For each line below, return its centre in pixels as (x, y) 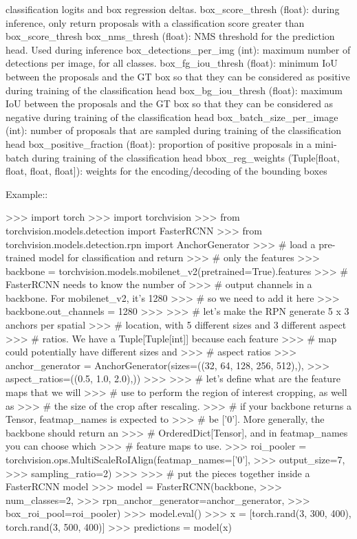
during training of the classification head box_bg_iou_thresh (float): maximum (174, 90)
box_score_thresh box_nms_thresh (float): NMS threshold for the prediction (170, 36)
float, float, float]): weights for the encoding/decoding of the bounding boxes (166, 171)
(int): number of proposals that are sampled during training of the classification (173, 130)
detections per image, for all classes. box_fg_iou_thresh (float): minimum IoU (172, 63)
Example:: (27, 194)
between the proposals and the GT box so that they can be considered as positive (178, 76)
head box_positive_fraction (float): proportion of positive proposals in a (159, 143)
